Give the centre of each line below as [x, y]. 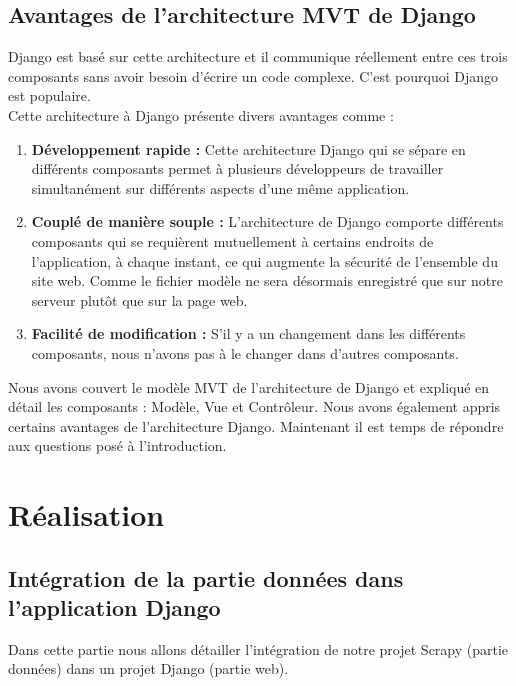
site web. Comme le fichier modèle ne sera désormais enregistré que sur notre [267, 280]
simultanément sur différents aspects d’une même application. [220, 187]
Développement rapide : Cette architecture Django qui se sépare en [248, 148]
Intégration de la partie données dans [206, 577]
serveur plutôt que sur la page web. [139, 299]
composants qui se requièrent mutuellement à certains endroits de [232, 240]
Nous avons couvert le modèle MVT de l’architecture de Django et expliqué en [249, 386]
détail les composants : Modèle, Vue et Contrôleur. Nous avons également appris [254, 406]
